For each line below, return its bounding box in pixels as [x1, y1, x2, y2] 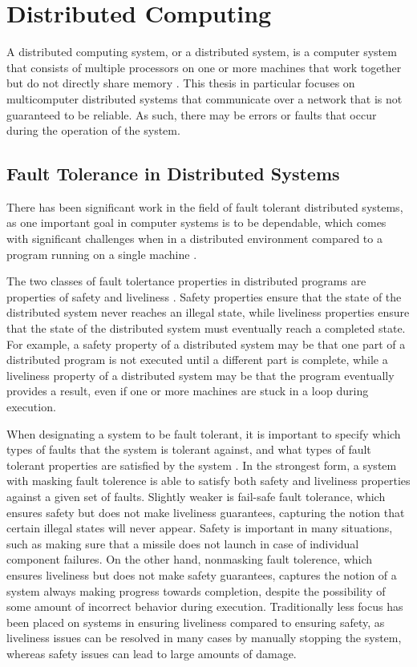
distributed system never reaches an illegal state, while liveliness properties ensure [6, 304, 410, 321]
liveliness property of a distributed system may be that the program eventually [6, 366, 395, 383]
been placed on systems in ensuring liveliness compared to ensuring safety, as [6, 613, 385, 630]
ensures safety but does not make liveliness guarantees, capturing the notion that [6, 503, 405, 520]
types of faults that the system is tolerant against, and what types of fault [6, 441, 371, 458]
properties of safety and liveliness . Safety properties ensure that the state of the [6, 288, 402, 305]
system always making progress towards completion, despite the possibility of [6, 582, 386, 599]
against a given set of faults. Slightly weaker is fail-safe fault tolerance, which [6, 487, 386, 504]
